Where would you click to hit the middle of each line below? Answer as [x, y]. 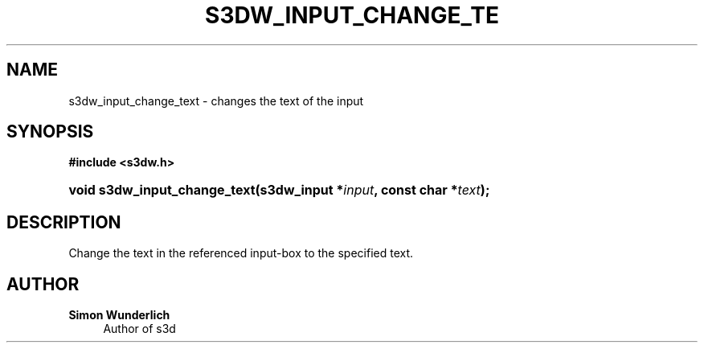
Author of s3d [139, 329]
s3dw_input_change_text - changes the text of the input [216, 101]
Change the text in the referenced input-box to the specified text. [241, 253]
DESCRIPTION [64, 222]
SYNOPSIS [50, 132]
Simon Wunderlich [119, 315]
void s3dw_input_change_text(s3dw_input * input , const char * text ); [279, 190]
